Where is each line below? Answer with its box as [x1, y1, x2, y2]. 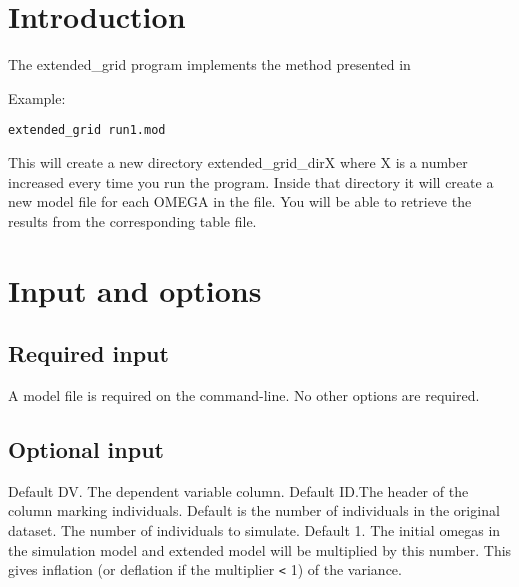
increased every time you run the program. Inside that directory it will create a [8, 171, 494, 192]
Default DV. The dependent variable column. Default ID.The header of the [8, 480, 469, 501]
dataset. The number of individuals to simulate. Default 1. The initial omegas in [8, 519, 501, 540]
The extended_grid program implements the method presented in [8, 54, 411, 75]
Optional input [8, 433, 164, 464]
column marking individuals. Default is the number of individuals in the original [8, 500, 500, 521]
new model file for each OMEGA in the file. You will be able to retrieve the [8, 191, 472, 212]
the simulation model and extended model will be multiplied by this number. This [8, 539, 512, 560]
